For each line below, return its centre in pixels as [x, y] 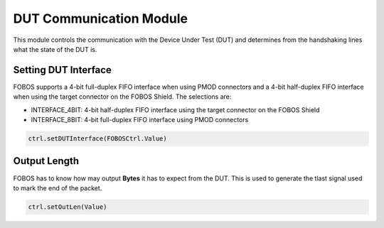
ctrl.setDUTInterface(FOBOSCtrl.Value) [97, 139]
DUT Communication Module [101, 18]
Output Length [46, 161]
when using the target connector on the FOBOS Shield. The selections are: [122, 97]
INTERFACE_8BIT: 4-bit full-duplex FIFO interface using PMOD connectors [140, 120]
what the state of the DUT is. [55, 49]
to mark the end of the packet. [58, 188]
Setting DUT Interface [62, 70]
